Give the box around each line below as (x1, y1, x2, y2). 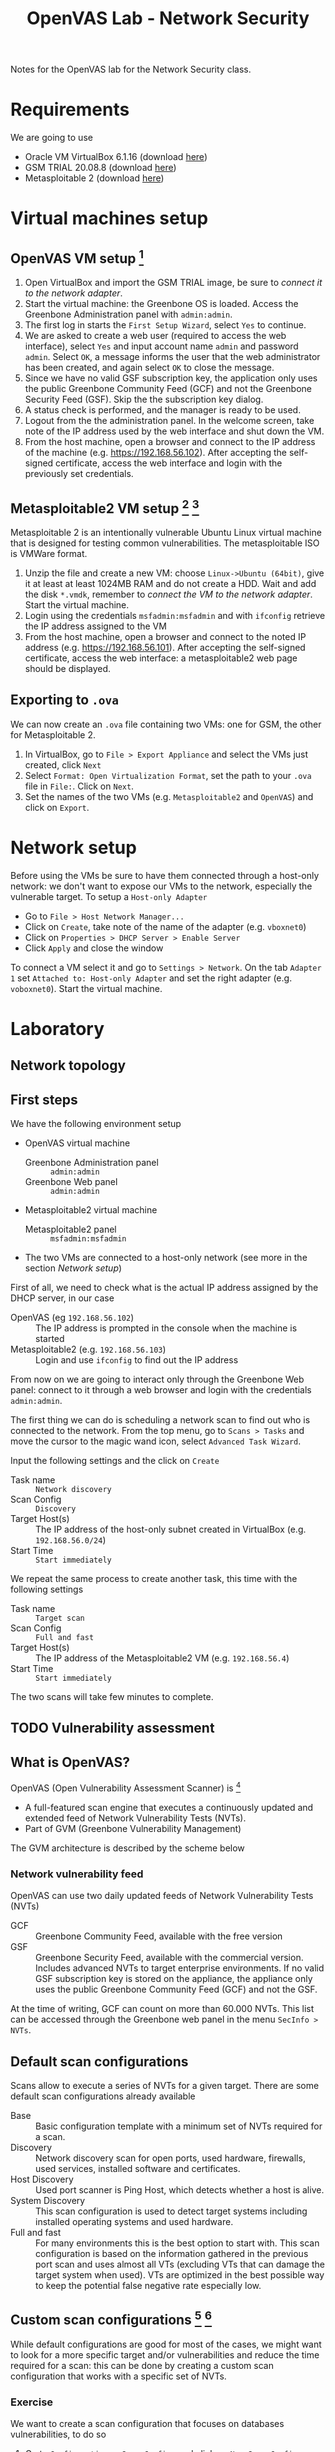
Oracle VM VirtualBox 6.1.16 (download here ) (24, 151, 208, 163)
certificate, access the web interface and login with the (55, 457, 283, 469)
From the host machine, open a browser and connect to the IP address (24, 436, 316, 448)
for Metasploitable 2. (10, 728, 96, 741)
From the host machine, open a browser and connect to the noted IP (24, 630, 307, 642)
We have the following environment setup (10, 1118, 182, 1130)
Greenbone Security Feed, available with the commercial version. (35, 1952, 304, 1964)
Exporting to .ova (10, 692, 120, 709)
